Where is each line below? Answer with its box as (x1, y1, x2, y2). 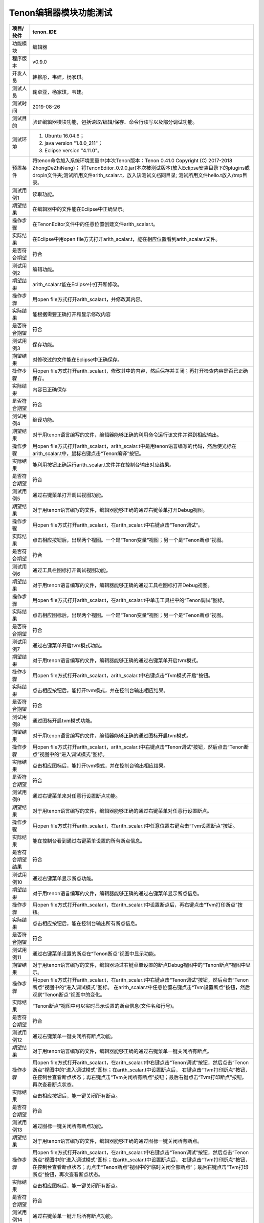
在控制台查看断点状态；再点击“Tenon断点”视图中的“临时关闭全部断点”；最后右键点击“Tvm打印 (32, 1163, 249, 1170)
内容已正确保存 (32, 386, 67, 393)
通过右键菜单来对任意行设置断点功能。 (32, 793, 121, 799)
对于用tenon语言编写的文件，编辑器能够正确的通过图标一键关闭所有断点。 (32, 1137, 202, 1144)
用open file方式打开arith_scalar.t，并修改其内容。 (32, 296, 146, 303)
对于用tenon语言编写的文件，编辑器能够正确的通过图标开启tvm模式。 (32, 732, 192, 739)
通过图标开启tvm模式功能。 (32, 717, 95, 724)
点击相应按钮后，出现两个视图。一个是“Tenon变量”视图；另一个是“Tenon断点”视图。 (32, 536, 227, 543)
